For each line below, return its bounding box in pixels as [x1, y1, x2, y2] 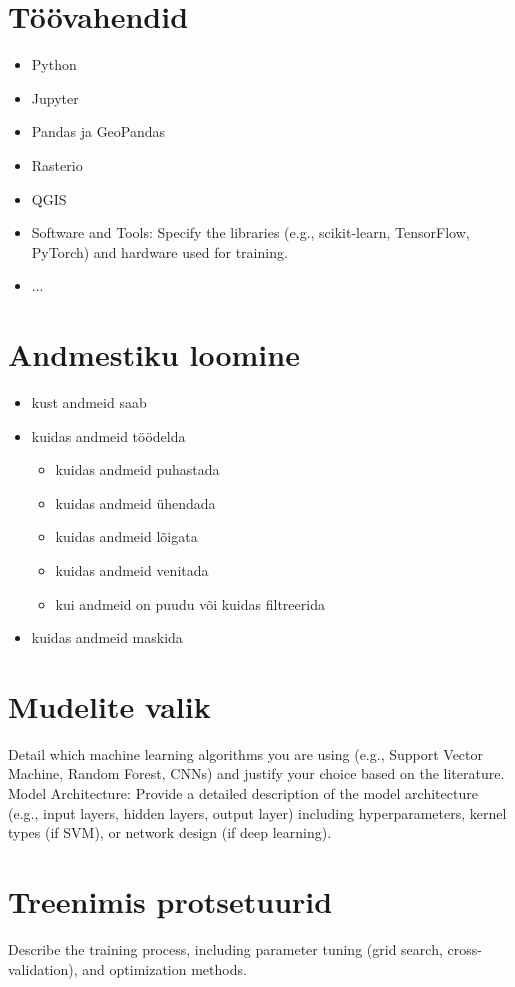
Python [31, 54, 77, 75]
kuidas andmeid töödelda [31, 425, 186, 446]
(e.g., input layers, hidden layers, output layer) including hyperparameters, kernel [8, 802, 507, 823]
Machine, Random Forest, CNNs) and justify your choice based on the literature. [8, 763, 505, 784]
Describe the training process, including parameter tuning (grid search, [8, 938, 443, 959]
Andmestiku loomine [8, 334, 300, 375]
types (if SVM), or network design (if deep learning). [8, 822, 332, 843]
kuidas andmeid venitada [55, 559, 209, 580]
